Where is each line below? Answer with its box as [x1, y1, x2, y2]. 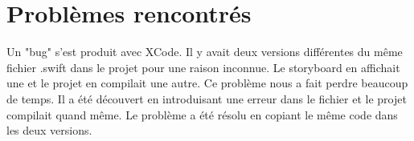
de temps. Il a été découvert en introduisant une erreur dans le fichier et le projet [6, 90, 407, 107]
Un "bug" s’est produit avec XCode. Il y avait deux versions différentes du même [6, 43, 403, 60]
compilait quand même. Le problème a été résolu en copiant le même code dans [6, 106, 398, 123]
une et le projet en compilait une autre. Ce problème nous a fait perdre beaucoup [6, 75, 408, 91]
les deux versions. [6, 122, 92, 139]
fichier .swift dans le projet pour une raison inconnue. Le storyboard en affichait [6, 58, 400, 75]
